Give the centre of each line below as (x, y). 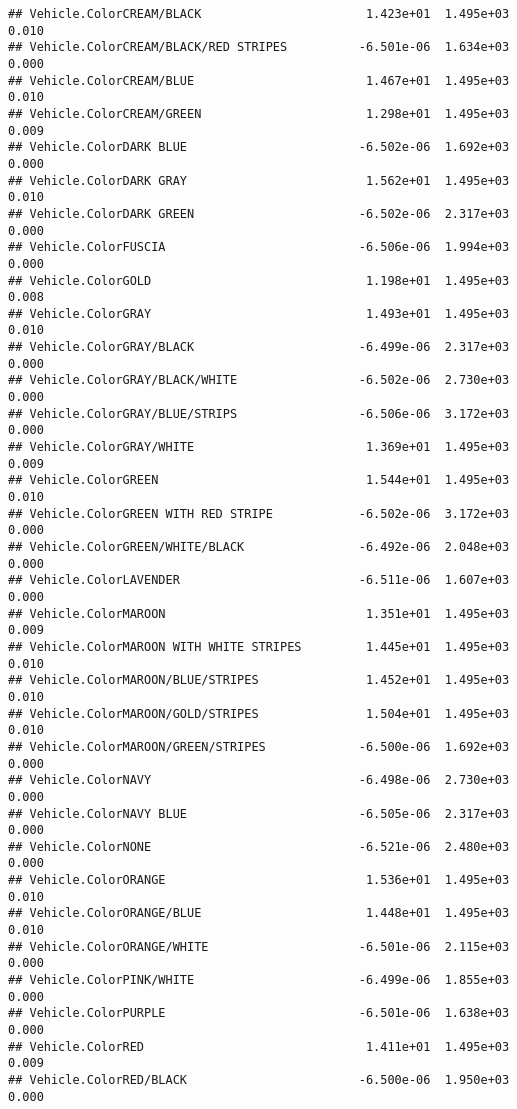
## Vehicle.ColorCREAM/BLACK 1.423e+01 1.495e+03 (259, 14)
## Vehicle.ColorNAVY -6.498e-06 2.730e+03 (259, 780)
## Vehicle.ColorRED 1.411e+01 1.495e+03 (259, 1046)
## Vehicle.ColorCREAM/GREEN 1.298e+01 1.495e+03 (259, 113)
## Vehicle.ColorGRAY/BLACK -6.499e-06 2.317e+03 (259, 347)
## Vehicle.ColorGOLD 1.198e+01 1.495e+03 (259, 280)
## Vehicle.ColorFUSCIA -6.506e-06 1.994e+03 (259, 247)
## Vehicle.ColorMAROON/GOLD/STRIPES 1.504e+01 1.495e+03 (259, 713)
